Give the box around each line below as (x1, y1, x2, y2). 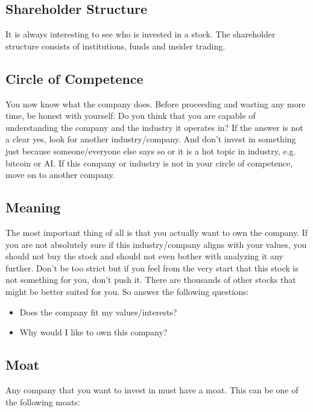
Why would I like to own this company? (19, 326, 168, 338)
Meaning (5, 198, 61, 217)
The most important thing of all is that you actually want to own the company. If (5, 226, 308, 238)
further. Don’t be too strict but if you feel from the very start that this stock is (5, 261, 299, 274)
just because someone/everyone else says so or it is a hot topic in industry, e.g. (5, 144, 296, 157)
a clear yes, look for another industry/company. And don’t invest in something (5, 133, 296, 145)
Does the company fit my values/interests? (19, 305, 177, 318)
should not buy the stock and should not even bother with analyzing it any (5, 250, 283, 262)
